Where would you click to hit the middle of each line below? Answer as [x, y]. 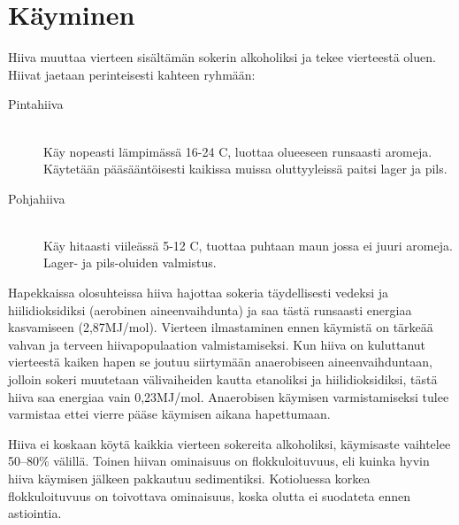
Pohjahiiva [37, 198]
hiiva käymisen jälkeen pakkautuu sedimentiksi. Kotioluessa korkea [189, 478]
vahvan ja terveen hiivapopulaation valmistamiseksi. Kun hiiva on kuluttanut [217, 344]
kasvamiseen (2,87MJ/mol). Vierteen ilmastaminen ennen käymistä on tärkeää [221, 327]
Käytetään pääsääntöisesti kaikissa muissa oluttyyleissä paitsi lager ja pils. [245, 169]
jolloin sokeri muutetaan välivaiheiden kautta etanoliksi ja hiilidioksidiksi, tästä [223, 379]
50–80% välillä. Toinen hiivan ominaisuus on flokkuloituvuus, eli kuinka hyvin [219, 461]
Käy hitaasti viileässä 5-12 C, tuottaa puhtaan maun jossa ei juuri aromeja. [248, 245]
